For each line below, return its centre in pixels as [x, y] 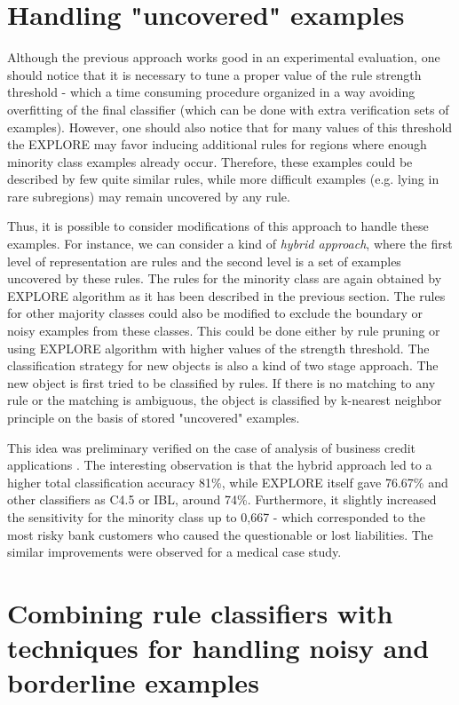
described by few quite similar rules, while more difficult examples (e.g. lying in [223, 179]
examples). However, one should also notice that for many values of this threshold [230, 127]
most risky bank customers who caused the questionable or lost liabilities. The [220, 534]
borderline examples [133, 682]
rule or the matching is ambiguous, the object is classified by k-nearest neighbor [225, 400]
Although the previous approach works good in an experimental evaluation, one [224, 57]
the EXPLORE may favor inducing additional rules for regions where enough [217, 144]
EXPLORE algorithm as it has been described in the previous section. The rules [226, 295]
